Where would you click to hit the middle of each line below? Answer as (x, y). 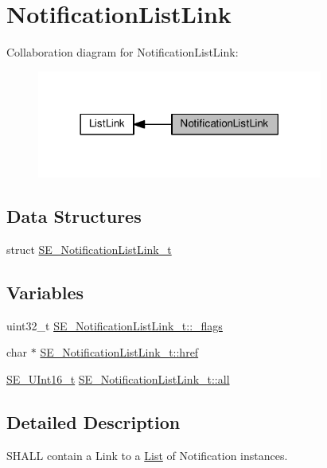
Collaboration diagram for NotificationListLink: (123, 52)
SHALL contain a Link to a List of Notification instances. (147, 455)
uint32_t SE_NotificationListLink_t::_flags (115, 325)
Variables (45, 292)
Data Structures (74, 216)
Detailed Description (93, 422)
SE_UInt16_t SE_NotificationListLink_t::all (118, 379)
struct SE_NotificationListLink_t (89, 250)
